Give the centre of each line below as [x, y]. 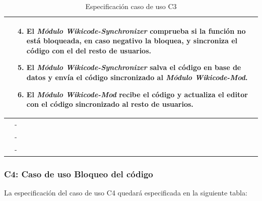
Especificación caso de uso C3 [131, 6]
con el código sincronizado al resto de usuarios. [110, 104]
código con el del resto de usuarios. [89, 50]
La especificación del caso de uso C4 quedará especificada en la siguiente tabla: [126, 192]
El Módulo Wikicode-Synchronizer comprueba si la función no [136, 30]
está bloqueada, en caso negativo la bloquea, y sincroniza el [132, 41]
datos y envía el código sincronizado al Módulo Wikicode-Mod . [137, 77]
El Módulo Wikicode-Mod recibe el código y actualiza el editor [137, 94]
